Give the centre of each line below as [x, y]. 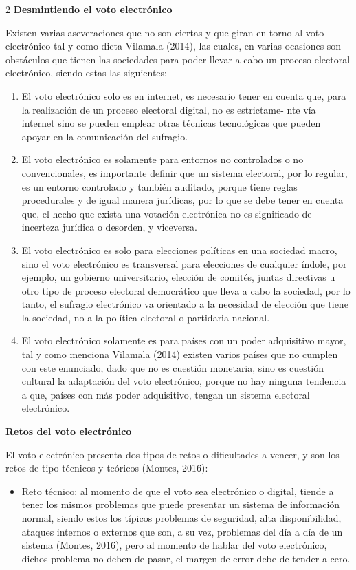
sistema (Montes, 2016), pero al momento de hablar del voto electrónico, [174, 545]
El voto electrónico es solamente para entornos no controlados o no [163, 159]
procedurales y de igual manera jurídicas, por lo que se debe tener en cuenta [182, 200]
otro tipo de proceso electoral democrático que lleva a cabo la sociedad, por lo [186, 290]
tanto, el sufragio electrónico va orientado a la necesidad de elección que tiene [185, 304]
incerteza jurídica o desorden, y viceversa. [109, 227]
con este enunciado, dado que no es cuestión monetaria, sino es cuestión [173, 367]
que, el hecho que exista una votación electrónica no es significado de [167, 213]
